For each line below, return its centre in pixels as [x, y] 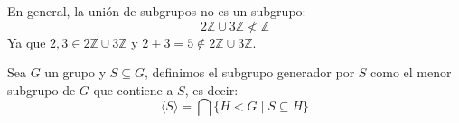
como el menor [411, 72]
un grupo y [75, 72]
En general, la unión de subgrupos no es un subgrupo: [157, 11]
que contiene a [133, 89]
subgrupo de [42, 89]
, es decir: [211, 89]
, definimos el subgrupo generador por [250, 72]
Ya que [27, 42]
